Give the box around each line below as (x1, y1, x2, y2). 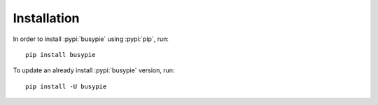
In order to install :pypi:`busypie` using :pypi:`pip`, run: (13, 35, 169, 43)
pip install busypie (25, 51, 96, 58)
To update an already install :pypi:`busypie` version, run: (13, 66, 175, 74)
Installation (13, 10, 80, 26)
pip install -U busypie (25, 82, 107, 90)
